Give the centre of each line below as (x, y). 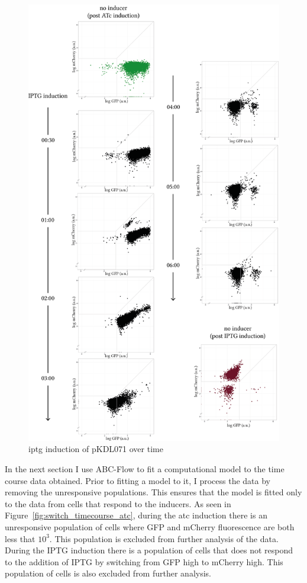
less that (20, 538)
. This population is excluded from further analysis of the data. (164, 538)
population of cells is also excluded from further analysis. (108, 573)
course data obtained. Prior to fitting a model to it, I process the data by (138, 480)
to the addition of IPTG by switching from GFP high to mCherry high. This (144, 561)
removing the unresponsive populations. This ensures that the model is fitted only (153, 492)
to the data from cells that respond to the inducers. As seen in (118, 503)
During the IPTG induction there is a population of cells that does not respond (149, 550)
